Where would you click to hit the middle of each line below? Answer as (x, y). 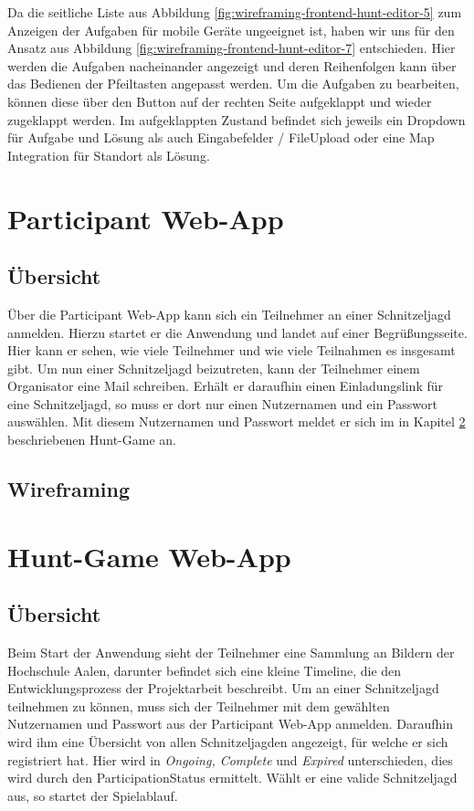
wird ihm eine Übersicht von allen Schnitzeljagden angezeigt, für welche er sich (228, 742)
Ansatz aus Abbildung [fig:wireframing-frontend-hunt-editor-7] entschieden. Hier (232, 48)
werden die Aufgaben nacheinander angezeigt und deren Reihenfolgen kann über (232, 65)
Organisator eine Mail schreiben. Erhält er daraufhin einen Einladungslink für (226, 386)
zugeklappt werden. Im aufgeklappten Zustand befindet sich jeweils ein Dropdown (237, 119)
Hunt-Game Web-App (149, 556)
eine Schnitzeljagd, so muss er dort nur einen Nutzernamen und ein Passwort (222, 403)
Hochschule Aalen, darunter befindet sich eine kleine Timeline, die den (205, 670)
